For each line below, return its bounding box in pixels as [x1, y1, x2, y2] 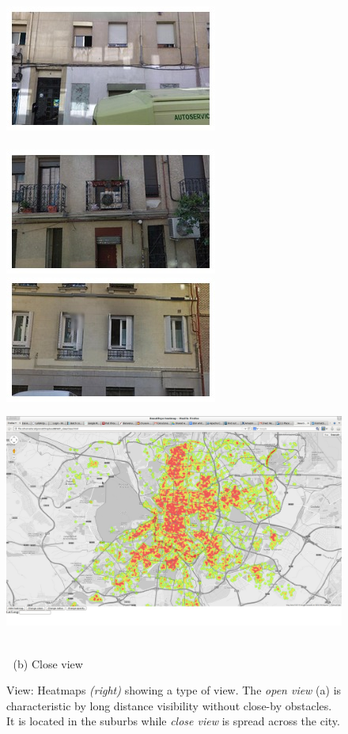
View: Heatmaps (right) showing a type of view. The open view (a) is [6, 682, 342, 698]
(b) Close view [13, 655, 83, 672]
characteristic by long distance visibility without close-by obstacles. [6, 697, 332, 713]
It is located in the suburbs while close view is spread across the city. [6, 713, 340, 729]
